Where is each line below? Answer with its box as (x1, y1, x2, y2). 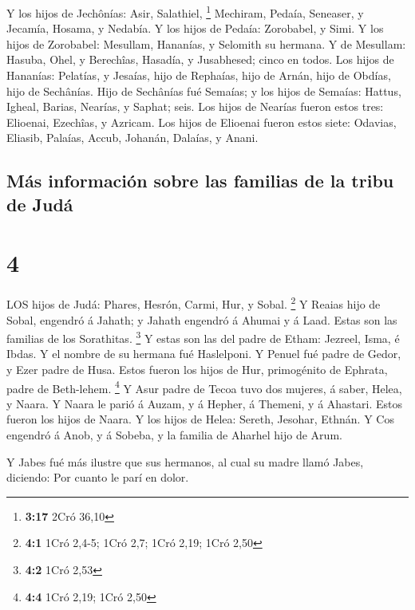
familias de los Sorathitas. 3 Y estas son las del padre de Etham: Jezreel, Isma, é (6, 328, 400, 346)
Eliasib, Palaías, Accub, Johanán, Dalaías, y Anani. (6, 129, 259, 146)
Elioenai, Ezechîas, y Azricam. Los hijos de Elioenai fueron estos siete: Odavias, (6, 113, 397, 130)
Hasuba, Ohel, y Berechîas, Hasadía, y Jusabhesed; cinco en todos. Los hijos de (6, 51, 394, 68)
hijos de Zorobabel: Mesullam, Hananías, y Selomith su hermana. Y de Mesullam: (6, 35, 406, 52)
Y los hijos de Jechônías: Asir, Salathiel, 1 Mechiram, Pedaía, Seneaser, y (6, 2, 364, 21)
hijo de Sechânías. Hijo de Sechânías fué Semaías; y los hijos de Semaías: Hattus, (6, 82, 401, 99)
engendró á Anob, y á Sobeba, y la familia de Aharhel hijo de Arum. (6, 427, 342, 443)
